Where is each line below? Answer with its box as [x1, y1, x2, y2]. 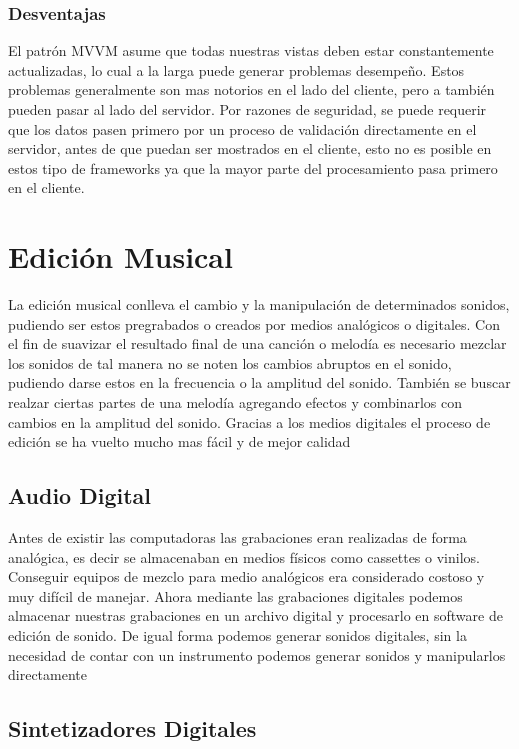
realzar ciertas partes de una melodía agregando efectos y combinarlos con [8, 392, 462, 413]
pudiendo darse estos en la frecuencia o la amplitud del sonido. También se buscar [8, 372, 511, 393]
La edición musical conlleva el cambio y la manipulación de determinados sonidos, [8, 294, 510, 315]
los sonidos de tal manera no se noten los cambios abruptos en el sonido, [8, 352, 452, 373]
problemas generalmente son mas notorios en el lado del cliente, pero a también [8, 79, 495, 100]
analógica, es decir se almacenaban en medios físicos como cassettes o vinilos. [8, 546, 480, 567]
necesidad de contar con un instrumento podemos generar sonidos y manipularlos [8, 644, 506, 665]
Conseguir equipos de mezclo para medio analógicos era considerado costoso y [8, 566, 485, 587]
